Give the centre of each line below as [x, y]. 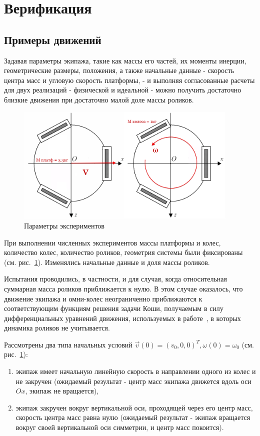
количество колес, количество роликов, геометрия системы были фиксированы [123, 252]
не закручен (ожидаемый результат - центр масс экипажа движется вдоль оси [133, 381]
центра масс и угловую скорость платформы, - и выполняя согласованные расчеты [129, 80]
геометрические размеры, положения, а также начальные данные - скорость [119, 70]
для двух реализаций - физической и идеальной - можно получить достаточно [123, 90]
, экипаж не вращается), [62, 391]
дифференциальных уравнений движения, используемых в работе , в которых [122, 318]
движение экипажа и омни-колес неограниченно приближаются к [103, 298]
